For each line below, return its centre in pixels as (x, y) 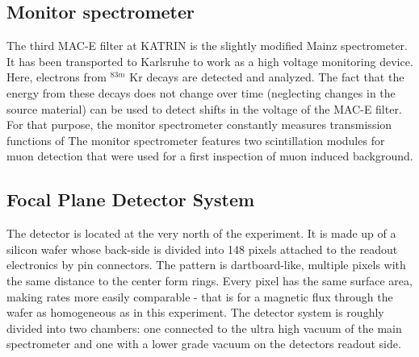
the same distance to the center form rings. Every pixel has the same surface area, (209, 280)
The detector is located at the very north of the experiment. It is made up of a (201, 233)
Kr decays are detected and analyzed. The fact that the (267, 77)
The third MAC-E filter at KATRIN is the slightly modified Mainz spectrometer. (207, 46)
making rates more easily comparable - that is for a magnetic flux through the (200, 296)
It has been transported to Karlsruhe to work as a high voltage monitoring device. (210, 61)
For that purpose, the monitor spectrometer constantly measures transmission (199, 125)
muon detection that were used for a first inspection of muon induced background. (210, 156)
